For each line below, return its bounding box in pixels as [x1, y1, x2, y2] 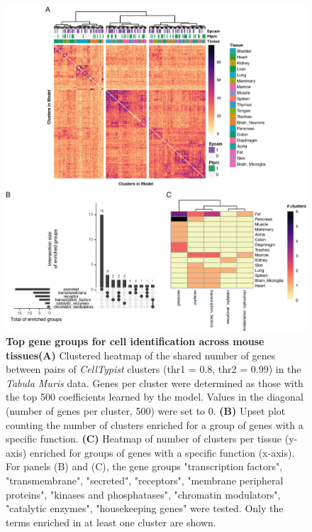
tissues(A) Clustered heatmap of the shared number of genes [6, 347, 276, 362]
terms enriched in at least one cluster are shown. [6, 514, 216, 529]
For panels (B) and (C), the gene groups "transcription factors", [6, 459, 283, 474]
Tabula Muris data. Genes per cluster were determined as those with [6, 375, 303, 390]
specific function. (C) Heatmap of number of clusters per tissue [6, 431, 282, 446]
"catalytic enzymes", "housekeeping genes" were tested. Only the [6, 501, 284, 516]
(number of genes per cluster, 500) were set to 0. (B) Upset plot [6, 403, 286, 418]
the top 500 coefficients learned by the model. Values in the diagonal [6, 389, 303, 404]
